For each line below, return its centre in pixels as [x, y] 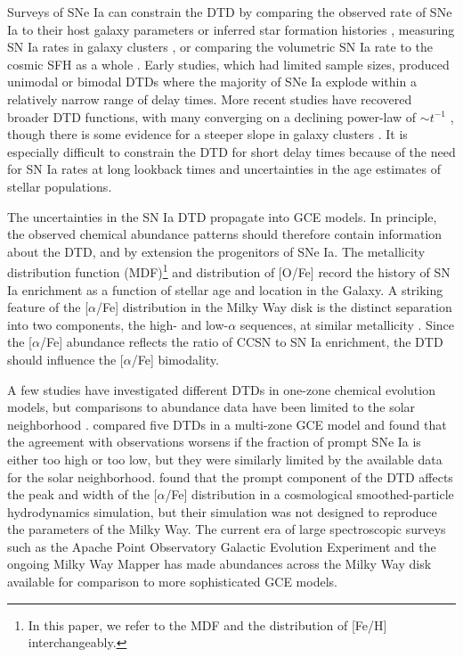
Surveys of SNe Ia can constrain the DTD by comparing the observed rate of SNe [230, 12]
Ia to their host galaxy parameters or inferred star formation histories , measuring [231, 29]
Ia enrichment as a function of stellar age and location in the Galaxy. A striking [225, 289]
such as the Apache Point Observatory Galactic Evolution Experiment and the [222, 546]
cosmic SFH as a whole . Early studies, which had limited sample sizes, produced [228, 64]
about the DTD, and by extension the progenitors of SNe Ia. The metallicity [216, 251]
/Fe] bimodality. [175, 359]
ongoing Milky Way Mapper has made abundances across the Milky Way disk [219, 564]
